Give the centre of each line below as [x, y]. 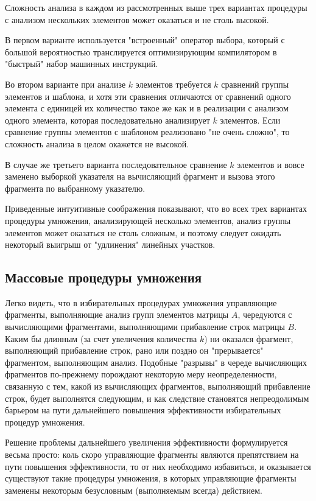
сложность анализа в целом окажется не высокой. [97, 143]
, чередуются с [265, 314]
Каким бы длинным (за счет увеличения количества [101, 338]
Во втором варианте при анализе [65, 84]
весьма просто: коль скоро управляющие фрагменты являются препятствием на [152, 454]
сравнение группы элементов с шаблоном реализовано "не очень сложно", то [147, 132]
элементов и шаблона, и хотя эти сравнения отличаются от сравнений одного [148, 96]
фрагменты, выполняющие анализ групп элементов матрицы [117, 314]
